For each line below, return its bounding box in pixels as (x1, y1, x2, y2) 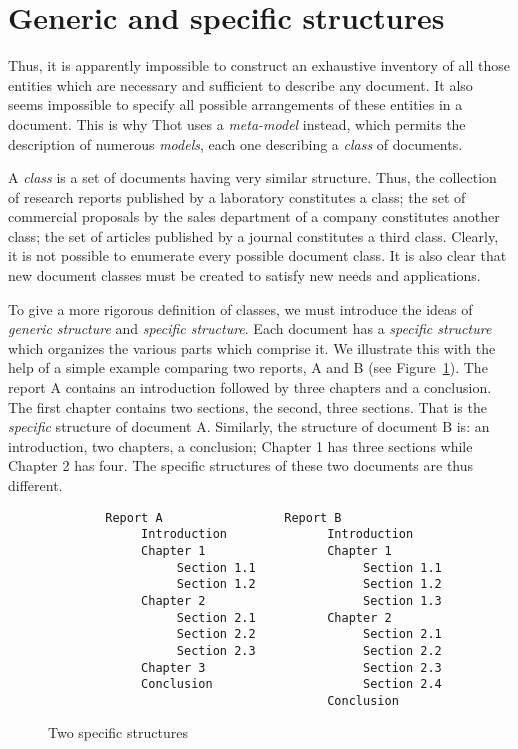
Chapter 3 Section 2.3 (141, 660, 442, 675)
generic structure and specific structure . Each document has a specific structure (8, 318, 492, 339)
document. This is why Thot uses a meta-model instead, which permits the (8, 113, 466, 134)
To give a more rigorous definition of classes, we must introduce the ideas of (8, 298, 473, 319)
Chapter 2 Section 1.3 (141, 593, 442, 608)
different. (8, 475, 63, 495)
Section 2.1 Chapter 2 (176, 610, 392, 625)
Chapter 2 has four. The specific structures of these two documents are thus (8, 455, 474, 476)
